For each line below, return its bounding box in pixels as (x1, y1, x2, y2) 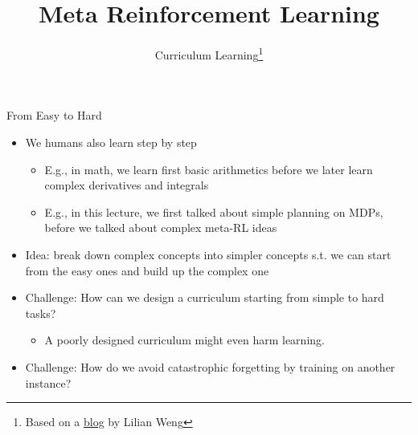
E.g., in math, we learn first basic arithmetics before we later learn (44, 161, 373, 177)
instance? (25, 374, 72, 391)
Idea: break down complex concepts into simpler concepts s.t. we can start (25, 246, 391, 262)
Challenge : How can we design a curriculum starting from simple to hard (25, 289, 384, 306)
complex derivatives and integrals (44, 177, 209, 193)
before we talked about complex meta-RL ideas (44, 219, 277, 236)
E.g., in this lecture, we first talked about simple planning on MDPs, (44, 203, 383, 220)
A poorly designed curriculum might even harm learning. (44, 331, 325, 348)
